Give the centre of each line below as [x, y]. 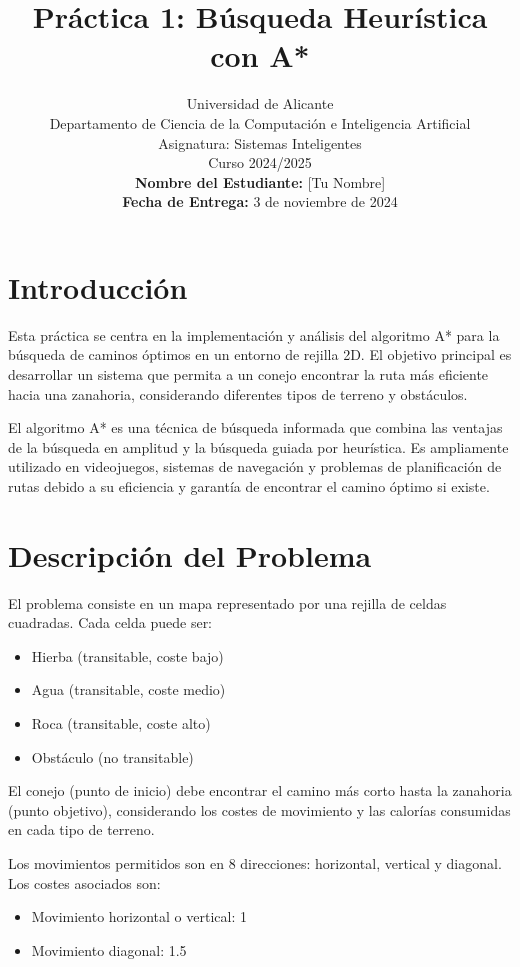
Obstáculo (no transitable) [112, 756]
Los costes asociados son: [84, 882]
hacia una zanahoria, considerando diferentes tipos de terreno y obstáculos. [238, 393]
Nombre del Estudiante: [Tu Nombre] [260, 181]
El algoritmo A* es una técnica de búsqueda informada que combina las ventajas [255, 427]
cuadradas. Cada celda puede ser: [110, 622]
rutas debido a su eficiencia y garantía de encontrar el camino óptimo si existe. [249, 485]
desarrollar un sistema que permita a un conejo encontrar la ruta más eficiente [248, 374]
